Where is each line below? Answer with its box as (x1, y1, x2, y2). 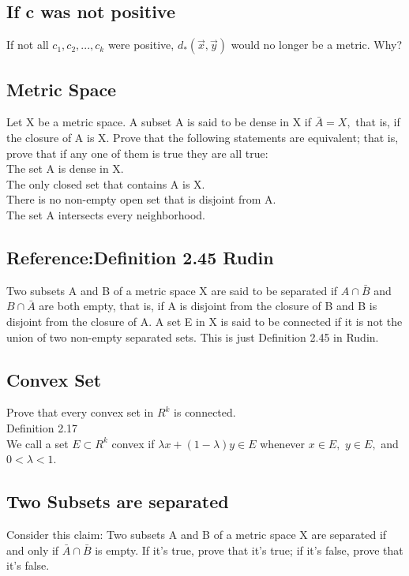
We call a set (6, 435, 69, 451)
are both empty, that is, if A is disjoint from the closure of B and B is (39, 297, 377, 314)
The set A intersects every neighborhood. (6, 206, 205, 223)
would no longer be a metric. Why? (231, 36, 403, 53)
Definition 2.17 (6, 419, 78, 436)
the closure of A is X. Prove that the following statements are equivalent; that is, (6, 129, 399, 145)
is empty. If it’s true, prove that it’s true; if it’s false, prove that (95, 541, 403, 558)
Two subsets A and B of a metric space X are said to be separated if (6, 282, 338, 298)
